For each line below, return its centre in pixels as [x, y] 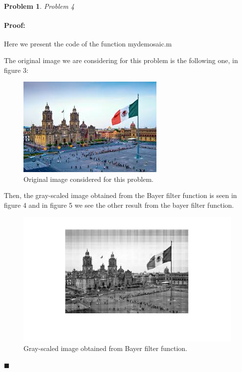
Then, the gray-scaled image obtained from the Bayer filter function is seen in [121, 195]
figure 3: [16, 70]
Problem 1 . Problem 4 [39, 6]
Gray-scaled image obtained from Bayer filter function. [105, 348]
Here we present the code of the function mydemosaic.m [88, 44]
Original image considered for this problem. [88, 179]
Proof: [15, 25]
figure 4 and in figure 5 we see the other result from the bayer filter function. [119, 205]
